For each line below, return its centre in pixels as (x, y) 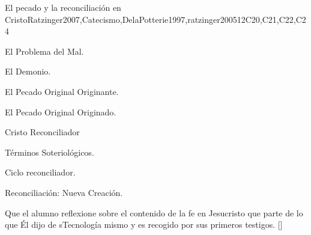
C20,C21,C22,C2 (276, 19)
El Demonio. (28, 71)
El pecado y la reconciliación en (63, 7)
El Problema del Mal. (44, 51)
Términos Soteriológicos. (50, 152)
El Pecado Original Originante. (62, 91)
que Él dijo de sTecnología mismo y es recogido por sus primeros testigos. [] (144, 224)
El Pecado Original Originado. (61, 111)
